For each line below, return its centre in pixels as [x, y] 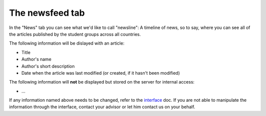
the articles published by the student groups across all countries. [75, 34]
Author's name [36, 59]
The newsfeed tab [47, 13]
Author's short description [48, 66]
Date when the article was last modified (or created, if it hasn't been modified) [101, 73]
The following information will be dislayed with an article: [67, 43]
